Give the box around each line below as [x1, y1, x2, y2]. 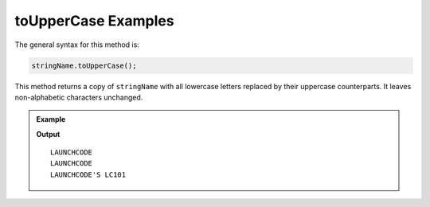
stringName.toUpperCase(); [31, 61, 137, 70]
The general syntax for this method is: [14, 40, 139, 49]
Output [36, 129, 61, 139]
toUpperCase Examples [14, 12, 174, 29]
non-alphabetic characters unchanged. [14, 92, 143, 102]
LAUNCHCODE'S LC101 [50, 170, 127, 179]
